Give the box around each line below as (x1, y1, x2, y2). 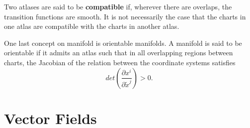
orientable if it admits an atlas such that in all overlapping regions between (4, 47, 233, 58)
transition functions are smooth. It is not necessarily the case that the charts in (4, 11, 246, 21)
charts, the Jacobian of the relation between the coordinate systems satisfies (4, 57, 236, 67)
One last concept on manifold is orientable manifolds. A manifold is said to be (4, 37, 242, 48)
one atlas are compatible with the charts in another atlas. (4, 21, 179, 31)
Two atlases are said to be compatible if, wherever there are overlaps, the (4, 1, 232, 11)
